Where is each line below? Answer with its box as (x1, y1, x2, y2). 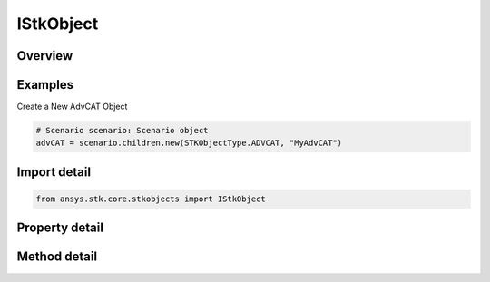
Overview (16, 48, 73, 63)
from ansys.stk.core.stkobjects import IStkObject (35, 194, 267, 204)
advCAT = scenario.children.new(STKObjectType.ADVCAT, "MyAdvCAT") (35, 138, 343, 149)
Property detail (16, 220, 104, 236)
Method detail (16, 249, 98, 265)
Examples (16, 77, 74, 92)
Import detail (16, 164, 91, 180)
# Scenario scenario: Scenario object (35, 125, 209, 136)
